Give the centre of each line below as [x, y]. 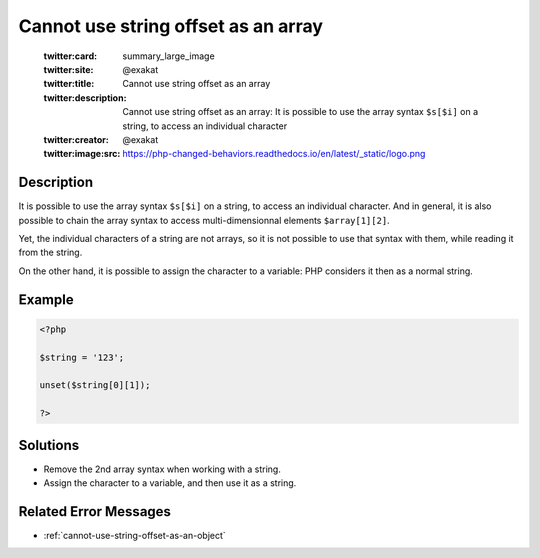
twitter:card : [70, 56]
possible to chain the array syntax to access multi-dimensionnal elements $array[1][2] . [204, 220]
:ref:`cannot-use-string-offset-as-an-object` [135, 535]
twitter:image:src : [82, 154]
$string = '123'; [82, 357]
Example [46, 299]
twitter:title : [69, 84]
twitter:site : [68, 69]
